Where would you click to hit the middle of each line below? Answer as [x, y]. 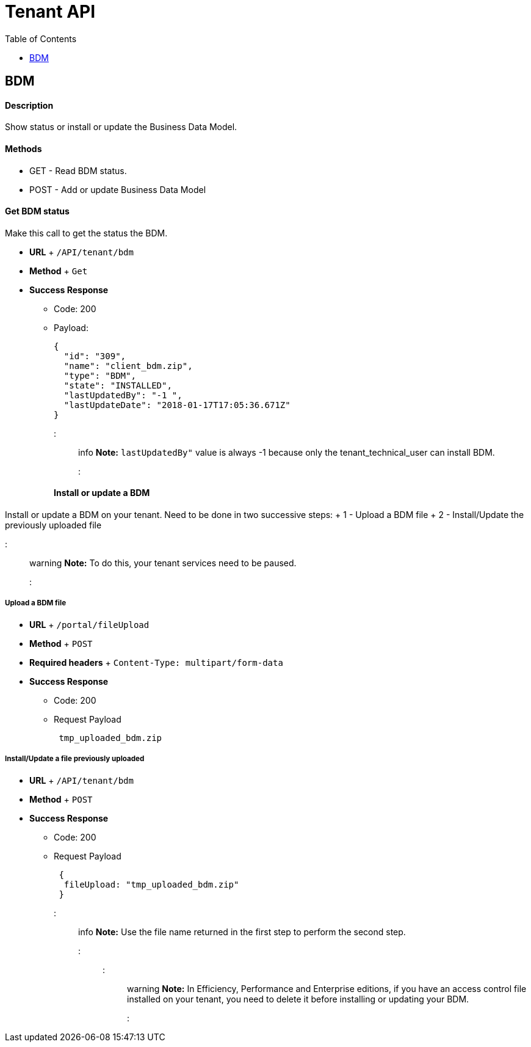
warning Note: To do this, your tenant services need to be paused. [163, 563]
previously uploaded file [53, 525]
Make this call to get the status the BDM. [86, 233]
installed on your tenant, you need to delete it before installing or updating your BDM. [298, 999]
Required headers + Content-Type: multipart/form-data [156, 662]
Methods [23, 149]
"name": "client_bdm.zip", [128, 366]
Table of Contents [41, 38]
